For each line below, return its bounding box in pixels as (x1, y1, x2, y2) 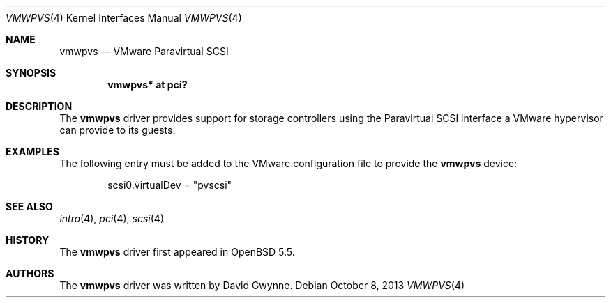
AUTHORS (6, 267, 54, 279)
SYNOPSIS (6, 67, 56, 79)
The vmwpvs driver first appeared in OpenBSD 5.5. (59, 246, 295, 258)
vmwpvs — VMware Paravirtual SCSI (59, 45, 229, 57)
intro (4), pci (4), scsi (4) (59, 212, 164, 224)
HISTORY (6, 234, 50, 246)
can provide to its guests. (59, 124, 176, 136)
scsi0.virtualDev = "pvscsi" (107, 179, 232, 191)
